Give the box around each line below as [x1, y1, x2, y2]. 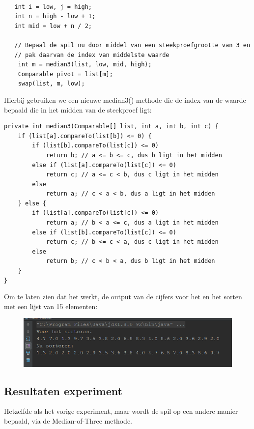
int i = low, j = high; [14, 3, 92, 10]
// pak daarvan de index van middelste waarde [14, 51, 169, 58]
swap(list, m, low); [18, 80, 85, 87]
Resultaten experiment [4, 383, 122, 398]
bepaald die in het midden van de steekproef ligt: [4, 104, 152, 114]
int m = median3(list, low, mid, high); [18, 61, 152, 68]
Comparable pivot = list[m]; [18, 70, 113, 78]
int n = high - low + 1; [14, 13, 96, 20]
